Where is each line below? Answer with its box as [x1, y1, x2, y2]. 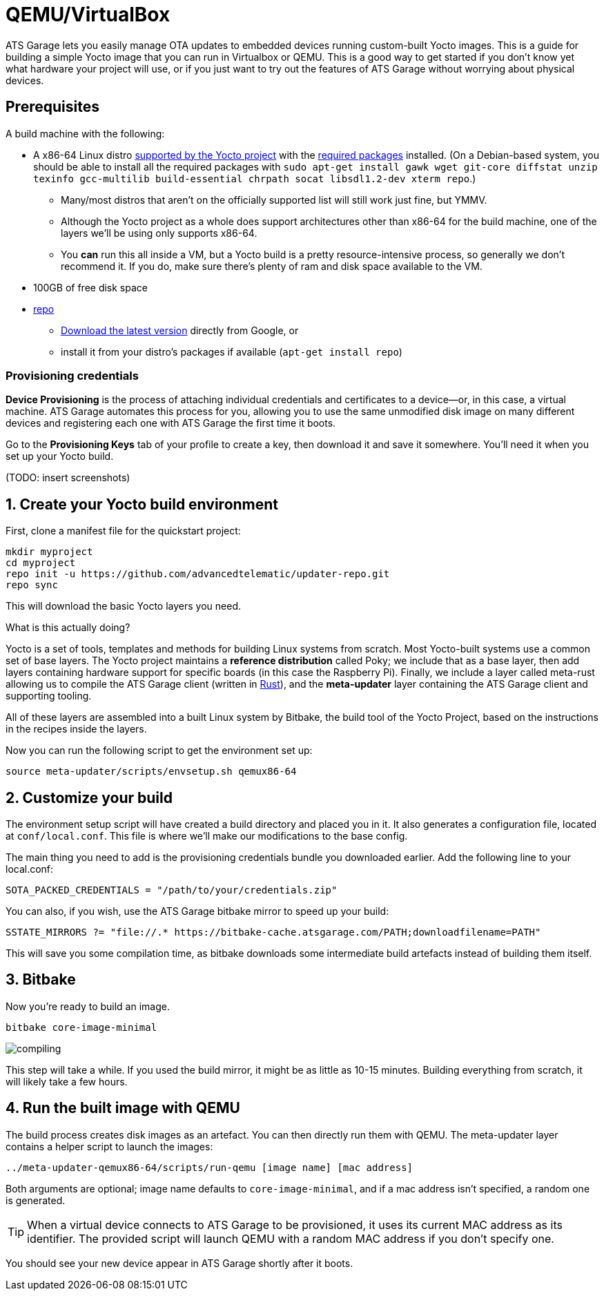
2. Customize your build [6, 789, 173, 806]
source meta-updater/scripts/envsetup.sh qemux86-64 [6, 766, 297, 777]
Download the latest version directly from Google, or [61, 324, 299, 336]
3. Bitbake [6, 971, 76, 989]
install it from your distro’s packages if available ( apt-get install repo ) [61, 345, 402, 358]
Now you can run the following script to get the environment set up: [6, 744, 313, 757]
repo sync [6, 579, 58, 591]
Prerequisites [6, 98, 99, 116]
